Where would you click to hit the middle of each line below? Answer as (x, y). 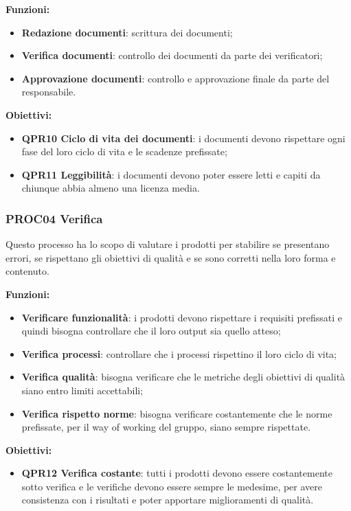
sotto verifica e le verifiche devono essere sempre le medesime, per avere (172, 486)
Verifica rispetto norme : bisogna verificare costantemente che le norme (177, 413)
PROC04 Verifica (54, 218)
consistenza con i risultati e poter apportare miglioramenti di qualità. (168, 500)
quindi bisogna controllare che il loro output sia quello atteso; (151, 331)
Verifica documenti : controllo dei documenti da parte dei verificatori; (172, 55)
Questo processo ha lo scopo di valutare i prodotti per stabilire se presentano (168, 244)
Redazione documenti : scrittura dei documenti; (127, 32)
